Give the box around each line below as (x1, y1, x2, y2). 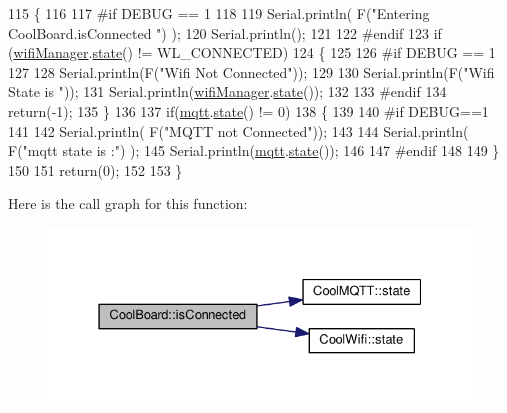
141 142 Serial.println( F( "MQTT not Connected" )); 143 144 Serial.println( (8, 120, 469, 141)
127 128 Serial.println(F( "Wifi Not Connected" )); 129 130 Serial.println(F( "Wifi (8, 61, 495, 82)
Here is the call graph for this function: (8, 193, 248, 214)
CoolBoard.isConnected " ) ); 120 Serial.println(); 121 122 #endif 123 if (8, 22, 442, 43)
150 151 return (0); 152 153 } (8, 159, 183, 180)
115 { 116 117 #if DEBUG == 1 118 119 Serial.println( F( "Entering (8, 3, 430, 23)
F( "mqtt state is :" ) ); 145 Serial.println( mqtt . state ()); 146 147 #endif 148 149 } (8, 140, 500, 161)
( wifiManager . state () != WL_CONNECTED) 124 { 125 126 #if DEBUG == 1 (8, 42, 496, 63)
